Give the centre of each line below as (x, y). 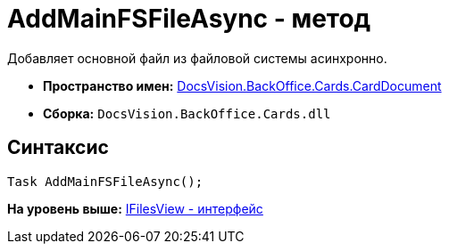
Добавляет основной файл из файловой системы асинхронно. (197, 58)
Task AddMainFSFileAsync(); (105, 181)
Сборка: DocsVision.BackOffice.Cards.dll (187, 113)
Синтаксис (58, 148)
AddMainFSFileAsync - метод (189, 19)
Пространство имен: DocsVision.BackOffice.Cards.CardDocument (242, 85)
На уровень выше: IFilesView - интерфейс (135, 208)
